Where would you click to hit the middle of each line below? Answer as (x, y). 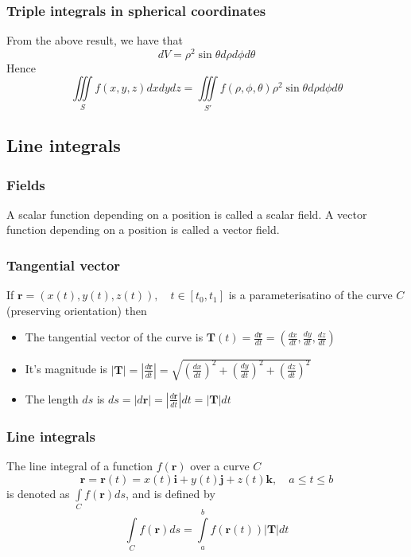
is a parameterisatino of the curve (310, 295)
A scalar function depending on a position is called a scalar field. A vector (187, 214)
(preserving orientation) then (77, 310)
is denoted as (38, 493)
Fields (26, 184)
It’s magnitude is (66, 369)
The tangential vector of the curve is (114, 337)
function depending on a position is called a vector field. (143, 230)
